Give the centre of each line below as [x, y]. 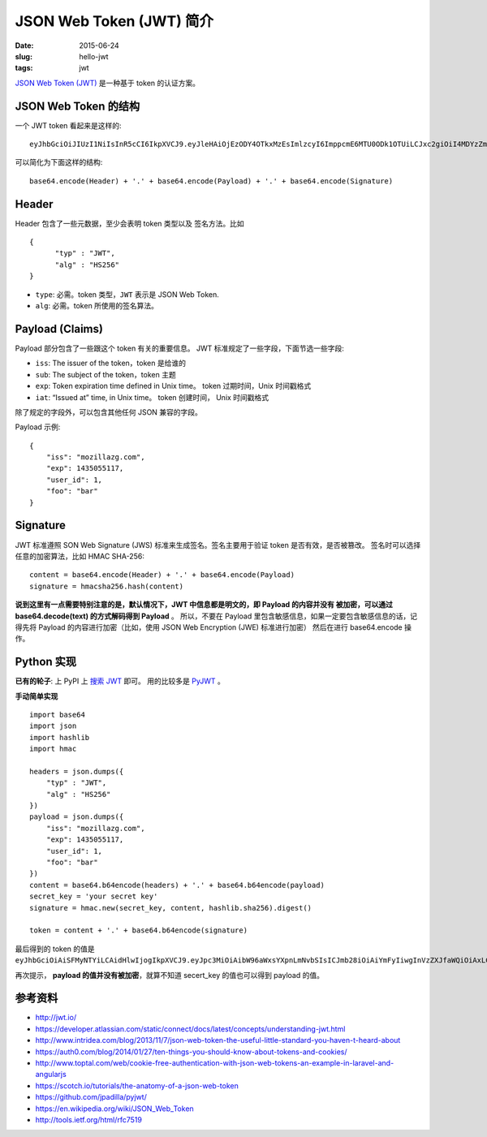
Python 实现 [46, 662]
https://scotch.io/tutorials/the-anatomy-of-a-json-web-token [137, 1085]
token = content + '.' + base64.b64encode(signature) [138, 930]
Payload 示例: [38, 427]
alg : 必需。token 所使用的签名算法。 [97, 306]
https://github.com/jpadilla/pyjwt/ [91, 1097]
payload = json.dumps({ [77, 817]
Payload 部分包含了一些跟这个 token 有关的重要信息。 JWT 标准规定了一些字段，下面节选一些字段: [180, 348]
